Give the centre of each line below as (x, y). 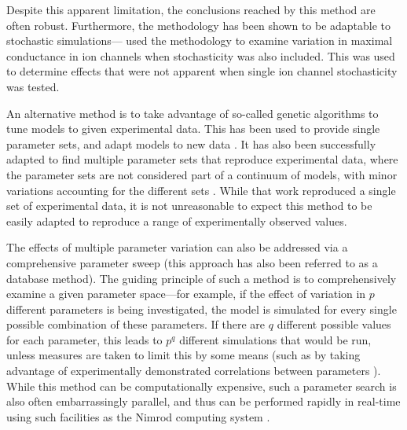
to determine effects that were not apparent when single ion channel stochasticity (202, 71)
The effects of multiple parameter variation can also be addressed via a (177, 247)
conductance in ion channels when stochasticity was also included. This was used (201, 55)
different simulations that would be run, (275, 339)
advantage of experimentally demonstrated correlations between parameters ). (194, 371)
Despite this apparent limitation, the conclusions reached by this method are (191, 9)
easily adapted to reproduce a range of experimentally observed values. (177, 221)
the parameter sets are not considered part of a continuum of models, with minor (202, 174)
